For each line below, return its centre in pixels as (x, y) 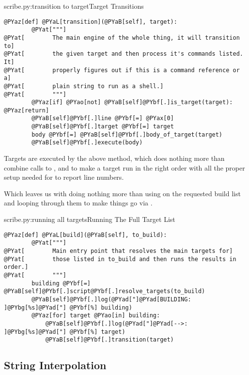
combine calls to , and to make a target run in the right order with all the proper (124, 167)
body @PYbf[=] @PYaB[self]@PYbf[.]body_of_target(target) (127, 134)
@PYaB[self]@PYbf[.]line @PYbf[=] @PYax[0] (103, 118)
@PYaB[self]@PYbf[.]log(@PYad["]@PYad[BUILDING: (111, 299)
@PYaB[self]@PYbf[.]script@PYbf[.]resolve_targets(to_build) (105, 291)
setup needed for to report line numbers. (64, 177)
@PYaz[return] (27, 110)
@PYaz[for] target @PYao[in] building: (96, 316)
